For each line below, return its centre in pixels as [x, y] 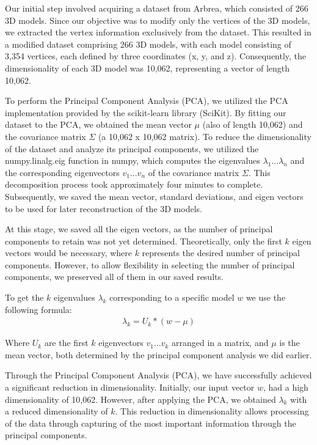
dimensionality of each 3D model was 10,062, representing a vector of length [148, 68]
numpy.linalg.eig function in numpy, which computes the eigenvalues [133, 160]
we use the [266, 297]
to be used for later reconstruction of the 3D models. [104, 208]
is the [290, 343]
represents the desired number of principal [221, 253]
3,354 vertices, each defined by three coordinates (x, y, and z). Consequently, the [156, 56]
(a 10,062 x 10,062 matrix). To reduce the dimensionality [205, 136]
